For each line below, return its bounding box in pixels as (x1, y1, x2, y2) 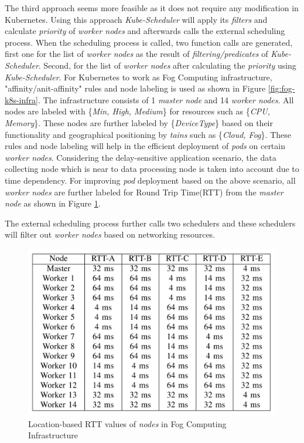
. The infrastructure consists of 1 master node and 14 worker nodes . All (37, 93, 294, 106)
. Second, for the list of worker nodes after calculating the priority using (38, 59, 296, 71)
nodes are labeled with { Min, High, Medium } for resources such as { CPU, (5, 105, 270, 117)
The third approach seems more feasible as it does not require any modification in (5, 2, 299, 13)
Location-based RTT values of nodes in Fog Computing (28, 417, 227, 430)
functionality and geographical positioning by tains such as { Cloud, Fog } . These (5, 128, 291, 140)
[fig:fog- (268, 82, 295, 94)
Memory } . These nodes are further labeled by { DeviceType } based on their (5, 116, 273, 128)
